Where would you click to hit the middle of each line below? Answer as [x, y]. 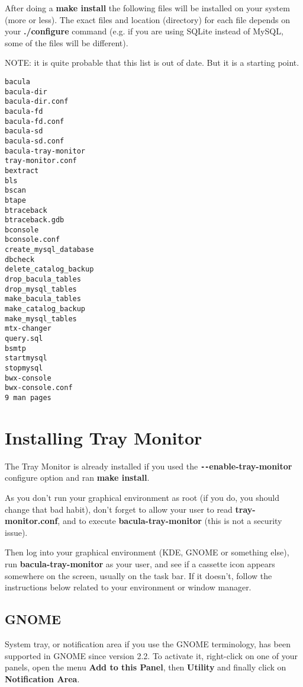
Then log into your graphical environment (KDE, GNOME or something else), [147, 552]
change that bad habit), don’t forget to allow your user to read [119, 509]
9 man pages [28, 397]
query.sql [24, 339]
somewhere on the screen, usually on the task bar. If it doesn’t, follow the [138, 575]
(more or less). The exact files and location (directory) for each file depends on [147, 19]
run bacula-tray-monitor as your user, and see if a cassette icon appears [140, 563]
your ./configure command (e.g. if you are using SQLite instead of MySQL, [144, 31]
